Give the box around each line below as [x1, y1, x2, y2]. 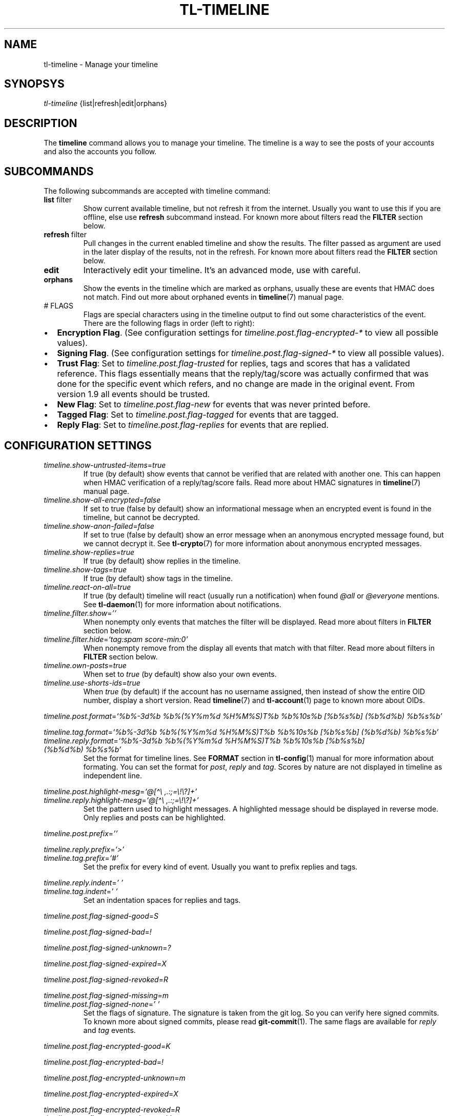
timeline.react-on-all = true [44, 582, 131, 591]
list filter [44, 195, 72, 204]
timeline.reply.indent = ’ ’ [44, 878, 124, 887]
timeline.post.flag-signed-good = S [44, 911, 159, 920]
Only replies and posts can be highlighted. [83, 813, 226, 822]
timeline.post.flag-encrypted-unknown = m [44, 1073, 186, 1082]
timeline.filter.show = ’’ [44, 608, 116, 617]
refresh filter [44, 230, 87, 239]
